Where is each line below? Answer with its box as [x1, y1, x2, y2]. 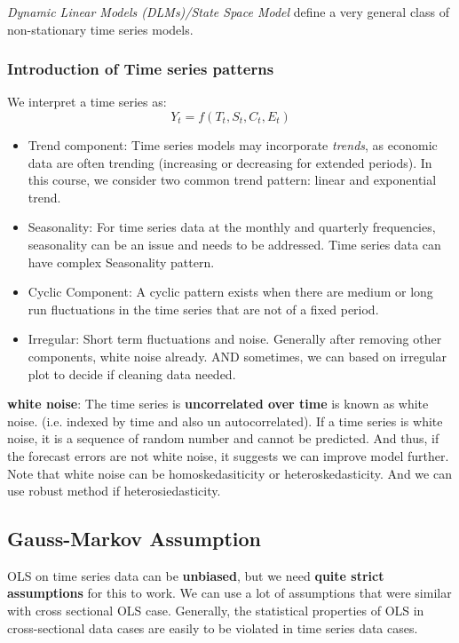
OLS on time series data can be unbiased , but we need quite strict [7, 566, 384, 584]
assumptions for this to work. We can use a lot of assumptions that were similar [7, 583, 452, 602]
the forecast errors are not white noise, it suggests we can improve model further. [7, 446, 449, 464]
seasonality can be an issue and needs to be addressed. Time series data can [28, 234, 441, 253]
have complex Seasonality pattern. [28, 252, 215, 271]
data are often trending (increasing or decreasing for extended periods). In [28, 153, 432, 171]
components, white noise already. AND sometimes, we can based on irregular [28, 346, 447, 365]
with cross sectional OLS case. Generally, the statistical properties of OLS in [7, 601, 424, 620]
